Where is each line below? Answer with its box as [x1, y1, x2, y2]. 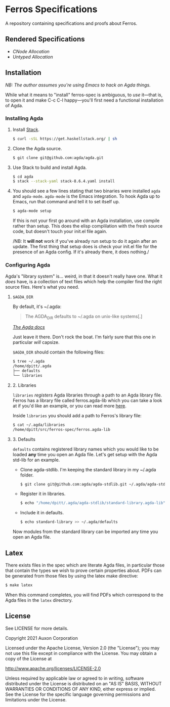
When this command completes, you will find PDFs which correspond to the [5, 592, 163, 598]
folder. [20, 472, 34, 478]
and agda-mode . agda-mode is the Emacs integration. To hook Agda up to [12, 193, 160, 199]
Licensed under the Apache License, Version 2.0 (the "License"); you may [5, 645, 160, 651]
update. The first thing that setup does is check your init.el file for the [12, 244, 157, 250]
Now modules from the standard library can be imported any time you [12, 528, 158, 535]
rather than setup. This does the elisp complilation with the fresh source [12, 223, 163, 229]
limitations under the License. [5, 696, 67, 702]
